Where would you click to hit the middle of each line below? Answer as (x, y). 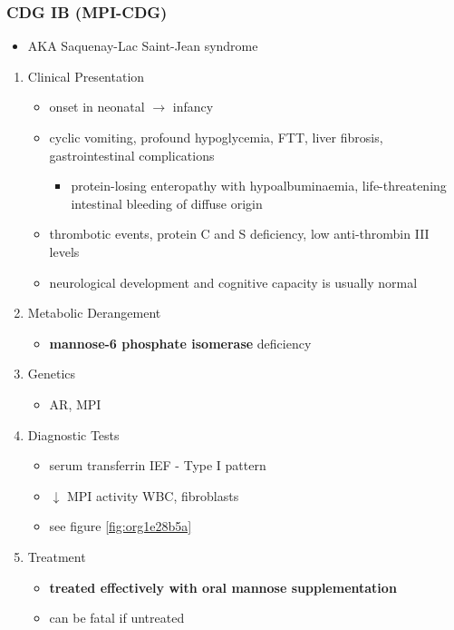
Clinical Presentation (86, 76)
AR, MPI (75, 404)
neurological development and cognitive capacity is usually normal (233, 282)
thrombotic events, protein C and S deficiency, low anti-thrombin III (239, 234)
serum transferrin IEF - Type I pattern (158, 465)
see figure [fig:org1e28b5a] (121, 526)
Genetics (52, 374)
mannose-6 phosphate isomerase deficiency (180, 343)
